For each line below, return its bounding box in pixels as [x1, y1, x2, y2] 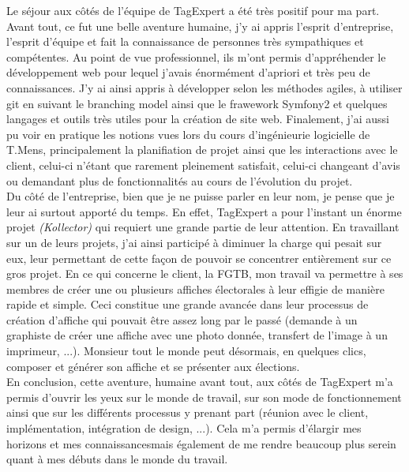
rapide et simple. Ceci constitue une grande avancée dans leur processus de [6, 296, 369, 313]
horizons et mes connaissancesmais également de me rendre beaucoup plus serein [6, 435, 396, 451]
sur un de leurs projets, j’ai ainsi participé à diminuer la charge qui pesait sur [6, 234, 382, 250]
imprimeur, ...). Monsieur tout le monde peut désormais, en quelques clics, [6, 343, 366, 359]
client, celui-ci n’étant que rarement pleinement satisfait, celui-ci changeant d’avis [6, 156, 400, 173]
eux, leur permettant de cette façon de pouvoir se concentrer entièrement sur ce [6, 249, 392, 266]
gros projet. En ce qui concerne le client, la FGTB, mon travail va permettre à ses [6, 265, 403, 282]
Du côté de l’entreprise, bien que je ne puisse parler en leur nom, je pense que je [6, 188, 395, 204]
